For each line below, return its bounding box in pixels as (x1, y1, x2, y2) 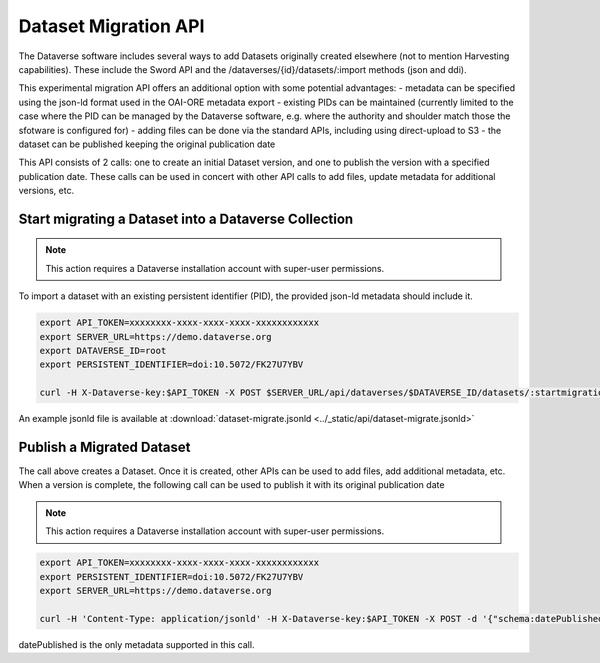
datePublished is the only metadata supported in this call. (18, 638, 255, 650)
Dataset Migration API (18, 15, 205, 37)
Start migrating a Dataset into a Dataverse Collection (18, 210, 354, 227)
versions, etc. (18, 185, 75, 197)
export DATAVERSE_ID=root (39, 345, 167, 357)
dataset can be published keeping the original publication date (18, 138, 276, 150)
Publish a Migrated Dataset (18, 438, 191, 455)
